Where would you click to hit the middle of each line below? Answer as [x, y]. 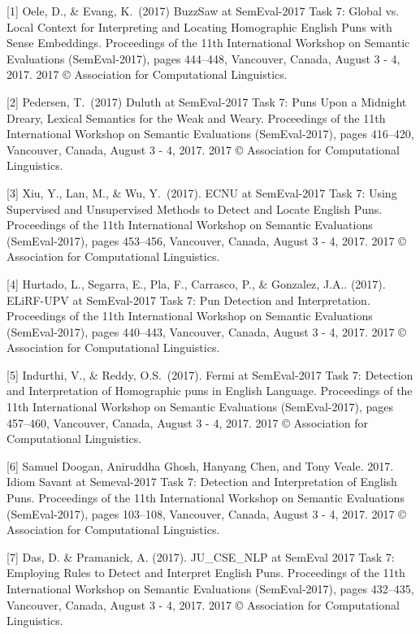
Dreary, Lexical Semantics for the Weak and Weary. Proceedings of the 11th [196, 117]
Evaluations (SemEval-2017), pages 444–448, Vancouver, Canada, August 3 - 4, [204, 58]
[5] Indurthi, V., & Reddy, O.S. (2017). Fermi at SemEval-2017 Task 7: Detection [210, 374]
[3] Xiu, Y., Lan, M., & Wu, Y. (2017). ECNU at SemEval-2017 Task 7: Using [202, 192]
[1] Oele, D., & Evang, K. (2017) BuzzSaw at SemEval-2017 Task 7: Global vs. [203, 11]
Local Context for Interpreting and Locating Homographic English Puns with [199, 26]
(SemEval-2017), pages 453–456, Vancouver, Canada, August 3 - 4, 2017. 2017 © [206, 240]
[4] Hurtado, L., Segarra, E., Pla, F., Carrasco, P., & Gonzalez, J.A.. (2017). [196, 283]
